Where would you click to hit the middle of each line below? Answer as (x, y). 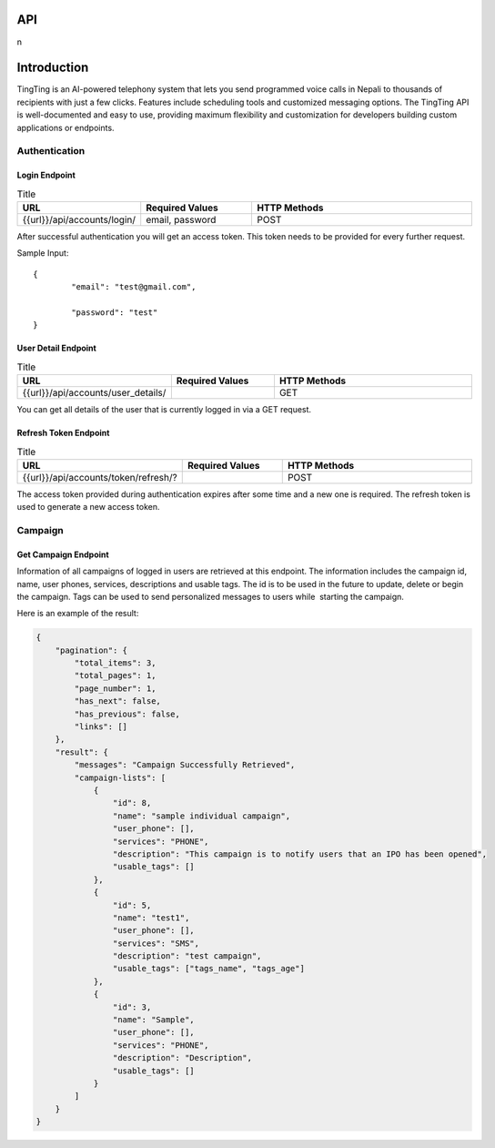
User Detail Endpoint (57, 348)
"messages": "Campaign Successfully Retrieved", (185, 765)
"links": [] (101, 727)
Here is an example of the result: (78, 614)
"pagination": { (91, 650)
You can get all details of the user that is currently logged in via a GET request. (164, 410)
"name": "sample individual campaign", (202, 816)
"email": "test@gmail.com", (134, 287)
